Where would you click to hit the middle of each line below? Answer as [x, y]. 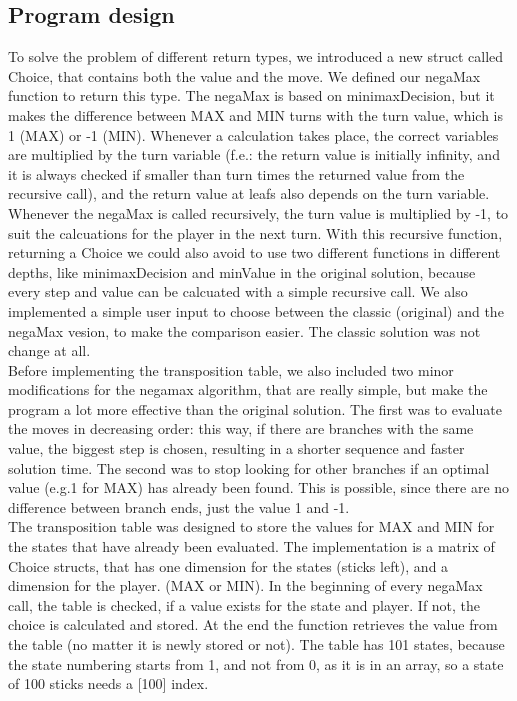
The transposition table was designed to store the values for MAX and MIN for [251, 526]
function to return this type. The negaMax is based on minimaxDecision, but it [251, 95]
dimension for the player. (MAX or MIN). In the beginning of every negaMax [245, 585]
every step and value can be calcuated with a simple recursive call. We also [238, 291]
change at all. [49, 350]
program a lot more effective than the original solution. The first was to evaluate [255, 408]
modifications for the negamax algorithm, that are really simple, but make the [248, 389]
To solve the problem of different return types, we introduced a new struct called [256, 56]
